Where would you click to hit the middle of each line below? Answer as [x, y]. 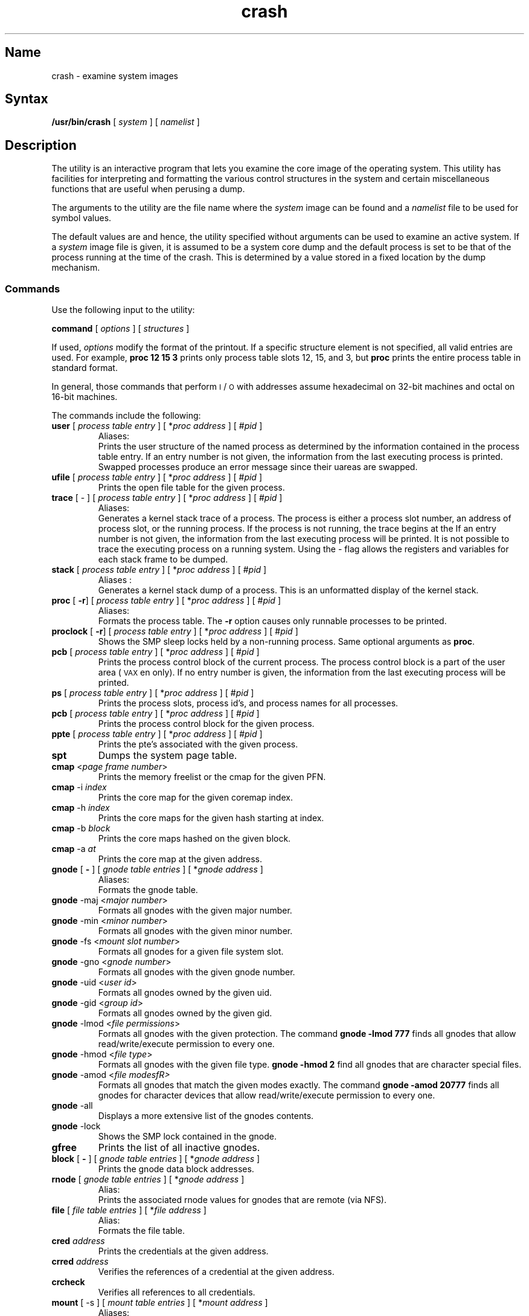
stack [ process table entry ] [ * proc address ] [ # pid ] [159, 570]
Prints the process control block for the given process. [206, 724]
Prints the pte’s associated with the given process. [198, 744]
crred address [80, 1262]
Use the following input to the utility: [123, 310]
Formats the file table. [141, 1231]
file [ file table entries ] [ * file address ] [129, 1210]
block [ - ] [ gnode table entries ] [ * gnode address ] [156, 1159]
